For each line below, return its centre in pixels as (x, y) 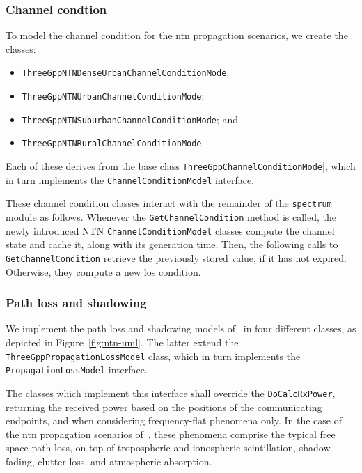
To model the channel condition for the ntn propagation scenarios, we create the (177, 35)
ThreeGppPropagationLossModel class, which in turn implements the (153, 356)
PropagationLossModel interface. (77, 370)
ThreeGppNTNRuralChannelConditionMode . (113, 142)
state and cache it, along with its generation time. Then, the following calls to (172, 244)
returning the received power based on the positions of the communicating (164, 406)
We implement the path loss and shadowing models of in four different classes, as (181, 328)
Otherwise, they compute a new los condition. (103, 271)
